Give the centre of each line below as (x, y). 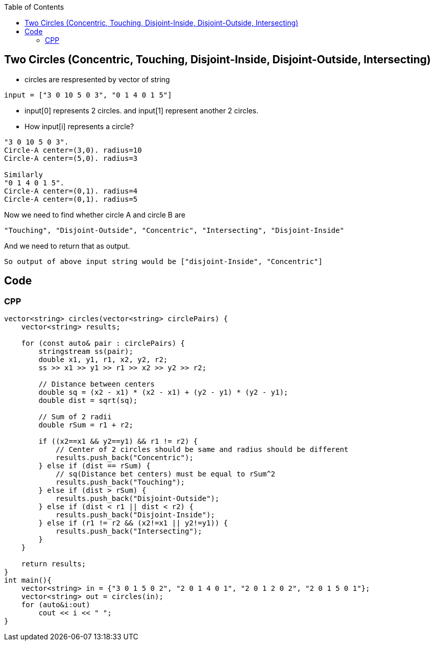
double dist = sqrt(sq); (88, 401)
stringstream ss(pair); (86, 352)
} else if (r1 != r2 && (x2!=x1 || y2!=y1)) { (133, 523)
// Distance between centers (97, 384)
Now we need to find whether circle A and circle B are (95, 214)
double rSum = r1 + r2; (86, 425)
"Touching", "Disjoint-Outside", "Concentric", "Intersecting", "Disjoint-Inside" (174, 230)
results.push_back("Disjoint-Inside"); (136, 515)
